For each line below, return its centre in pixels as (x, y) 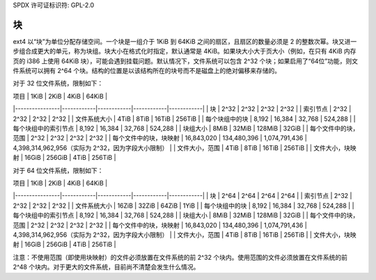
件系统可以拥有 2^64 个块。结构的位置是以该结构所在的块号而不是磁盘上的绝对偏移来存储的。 (147, 71)
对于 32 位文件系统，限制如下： (58, 83)
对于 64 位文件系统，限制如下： (58, 170)
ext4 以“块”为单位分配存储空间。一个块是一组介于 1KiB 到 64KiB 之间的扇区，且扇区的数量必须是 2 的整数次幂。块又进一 (185, 41)
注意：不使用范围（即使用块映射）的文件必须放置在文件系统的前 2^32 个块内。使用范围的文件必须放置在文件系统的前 (180, 257)
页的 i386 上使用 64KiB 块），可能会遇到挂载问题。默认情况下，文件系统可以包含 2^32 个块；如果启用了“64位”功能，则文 (186, 61)
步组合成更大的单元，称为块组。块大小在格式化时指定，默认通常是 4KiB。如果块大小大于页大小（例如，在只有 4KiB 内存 (185, 51)
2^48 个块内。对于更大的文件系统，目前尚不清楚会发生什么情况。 (106, 267)
